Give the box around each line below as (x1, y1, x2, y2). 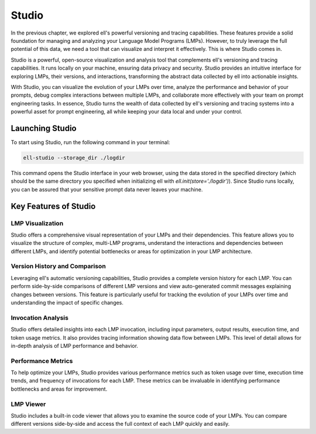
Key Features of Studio (11, 201, 96, 211)
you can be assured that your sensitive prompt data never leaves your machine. (11, 186, 203, 193)
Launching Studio (11, 123, 77, 133)
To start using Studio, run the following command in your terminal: (11, 138, 170, 146)
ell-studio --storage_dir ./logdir (23, 154, 125, 161)
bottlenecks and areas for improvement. (11, 385, 108, 392)
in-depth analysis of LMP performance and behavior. (11, 342, 139, 349)
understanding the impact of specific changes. (11, 299, 124, 306)
